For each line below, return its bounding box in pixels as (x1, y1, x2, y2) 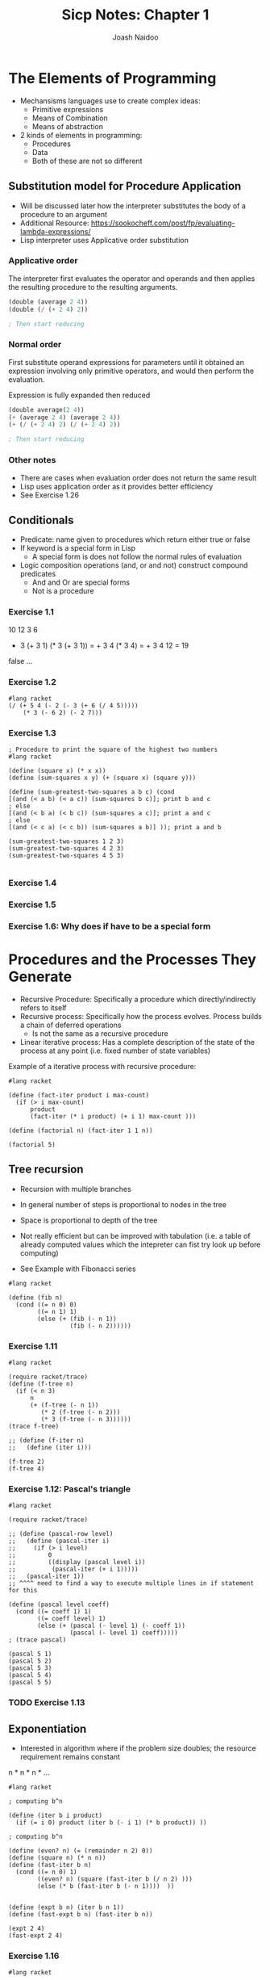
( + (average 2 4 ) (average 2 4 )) (8, 413, 121, 422)
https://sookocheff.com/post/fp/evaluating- (91, 218, 235, 228)
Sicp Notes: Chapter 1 (61, 6, 210, 24)
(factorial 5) (8, 1140, 56, 1148)
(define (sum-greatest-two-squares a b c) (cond (8, 788, 175, 796)
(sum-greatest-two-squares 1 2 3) (8, 837, 125, 845)
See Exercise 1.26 (19, 490, 79, 500)
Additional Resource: (19, 218, 90, 228)
